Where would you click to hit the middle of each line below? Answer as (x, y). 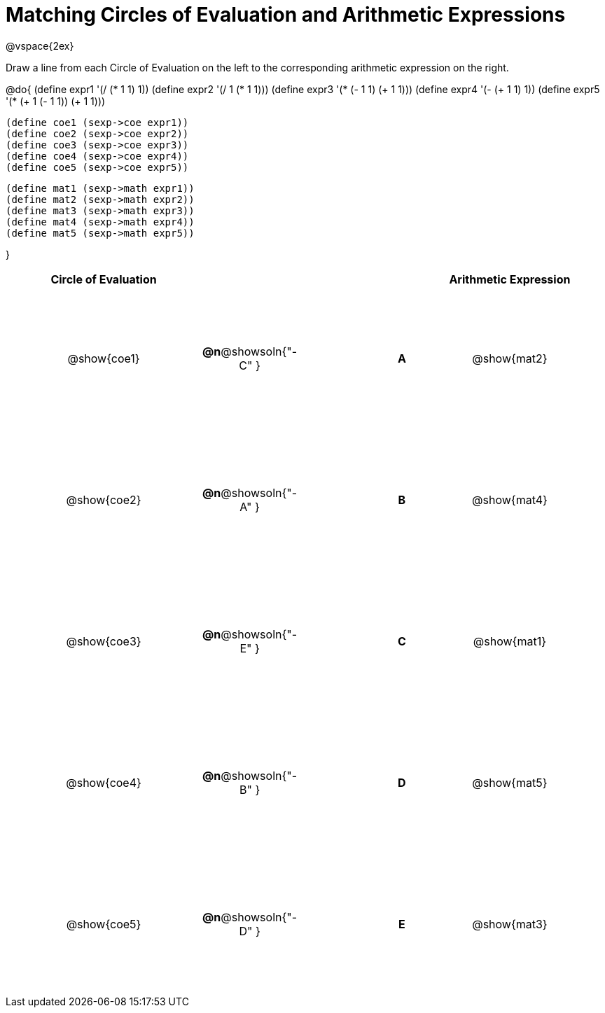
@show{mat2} (510, 358)
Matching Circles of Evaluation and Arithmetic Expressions (286, 15)
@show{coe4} (104, 782)
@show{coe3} (104, 641)
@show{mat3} (510, 924)
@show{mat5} (510, 782)
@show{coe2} (104, 499)
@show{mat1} (509, 641)
